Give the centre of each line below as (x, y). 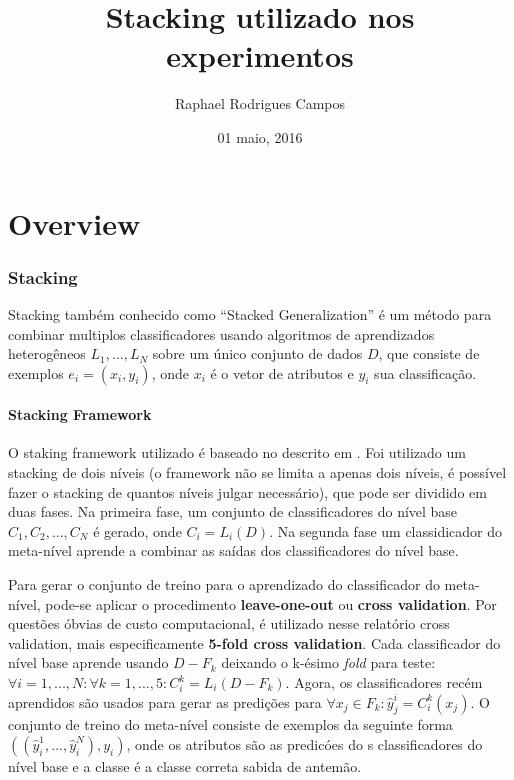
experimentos (260, 55)
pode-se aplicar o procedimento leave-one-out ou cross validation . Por (271, 603)
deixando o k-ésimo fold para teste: (328, 662)
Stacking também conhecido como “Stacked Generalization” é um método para (250, 313)
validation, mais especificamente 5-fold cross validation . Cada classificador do (254, 642)
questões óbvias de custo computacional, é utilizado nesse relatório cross (229, 623)
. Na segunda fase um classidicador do (386, 530)
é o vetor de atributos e (282, 372)
